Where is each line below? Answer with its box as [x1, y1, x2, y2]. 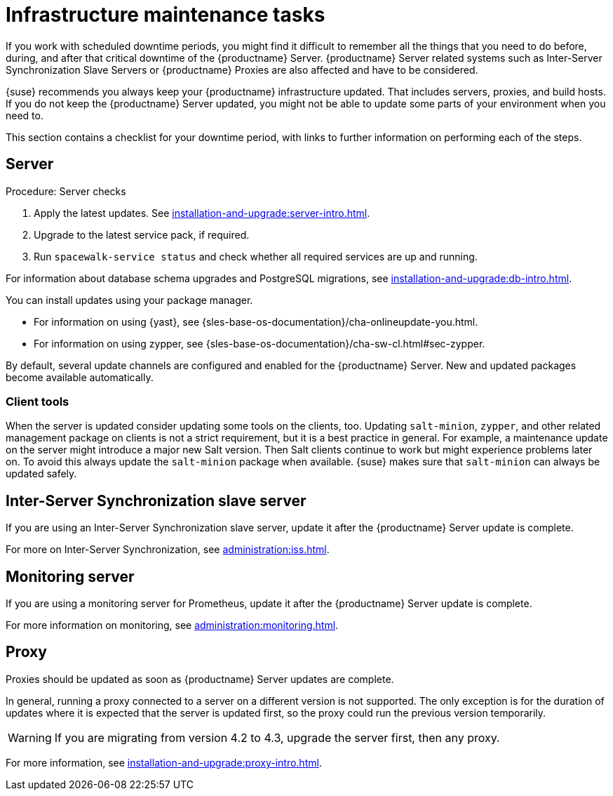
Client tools [6, 394, 69, 409]
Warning [8, 730, 52, 745]
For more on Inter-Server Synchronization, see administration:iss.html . [6, 543, 330, 556]
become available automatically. [6, 371, 154, 383]
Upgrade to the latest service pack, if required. [34, 228, 250, 241]
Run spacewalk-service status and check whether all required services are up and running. [34, 250, 478, 263]
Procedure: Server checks [6, 185, 126, 197]
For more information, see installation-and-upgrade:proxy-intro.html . [6, 756, 322, 769]
